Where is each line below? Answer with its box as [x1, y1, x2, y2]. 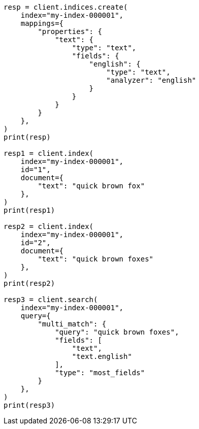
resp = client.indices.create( [4, 3, 128, 11]
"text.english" [72, 352, 132, 360]
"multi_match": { [38, 320, 107, 328]
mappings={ [20, 19, 64, 27]
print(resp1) [4, 206, 55, 214]
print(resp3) [4, 401, 55, 409]
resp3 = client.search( [4, 295, 98, 304]
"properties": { [38, 27, 102, 36]
